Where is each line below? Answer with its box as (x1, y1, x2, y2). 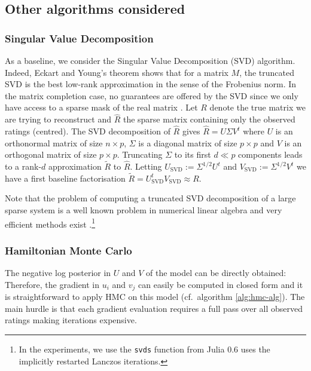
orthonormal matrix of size (5, 136, 103, 149)
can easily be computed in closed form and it (138, 278, 303, 290)
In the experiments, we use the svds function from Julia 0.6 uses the (19, 342, 270, 355)
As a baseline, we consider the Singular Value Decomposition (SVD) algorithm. (5, 54, 295, 66)
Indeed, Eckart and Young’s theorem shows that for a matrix (5, 66, 228, 78)
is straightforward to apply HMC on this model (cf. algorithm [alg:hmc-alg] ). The (5, 290, 305, 303)
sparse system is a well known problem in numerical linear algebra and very (5, 204, 282, 216)
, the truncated (239, 66, 295, 78)
